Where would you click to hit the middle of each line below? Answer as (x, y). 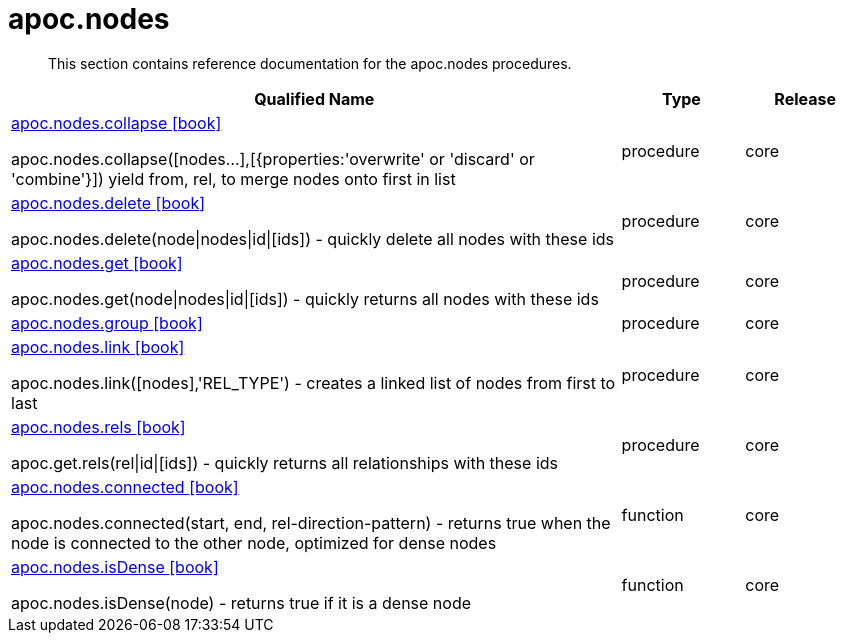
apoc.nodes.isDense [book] (115, 566)
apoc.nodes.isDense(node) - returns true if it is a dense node (241, 602)
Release (805, 98)
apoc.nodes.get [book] (97, 262)
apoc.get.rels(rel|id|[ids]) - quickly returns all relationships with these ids (284, 462)
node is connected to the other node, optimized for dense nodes (254, 542)
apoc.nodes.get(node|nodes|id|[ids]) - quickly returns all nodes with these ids (305, 298)
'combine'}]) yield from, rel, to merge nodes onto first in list (233, 178)
